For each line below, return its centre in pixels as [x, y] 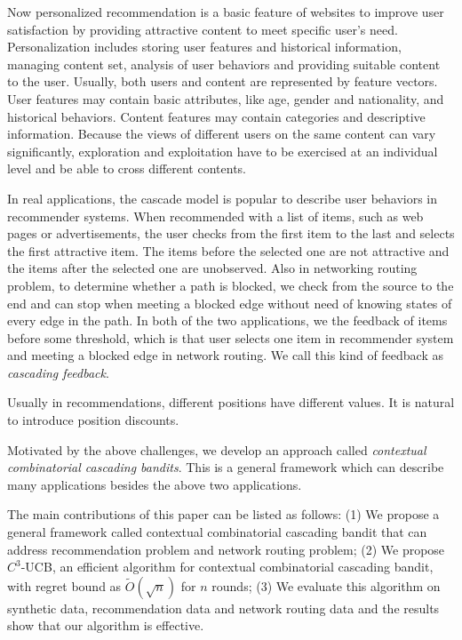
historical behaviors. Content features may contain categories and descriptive [216, 116]
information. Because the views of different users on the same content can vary [222, 134]
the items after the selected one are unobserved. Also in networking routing [212, 268]
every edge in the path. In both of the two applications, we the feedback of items [227, 320]
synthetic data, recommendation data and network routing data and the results [223, 608]
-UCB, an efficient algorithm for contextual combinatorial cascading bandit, [227, 567]
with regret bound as [64, 585]
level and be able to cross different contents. [127, 168]
